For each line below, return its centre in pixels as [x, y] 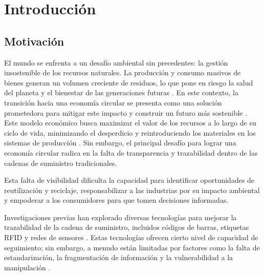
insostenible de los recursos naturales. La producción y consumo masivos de [123, 72]
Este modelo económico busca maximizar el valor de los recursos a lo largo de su [130, 123]
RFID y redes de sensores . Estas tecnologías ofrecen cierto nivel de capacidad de [131, 237]
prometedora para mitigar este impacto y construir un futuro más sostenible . [126, 112]
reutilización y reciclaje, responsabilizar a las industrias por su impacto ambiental [132, 190]
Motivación [34, 41]
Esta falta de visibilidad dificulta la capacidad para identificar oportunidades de [129, 180]
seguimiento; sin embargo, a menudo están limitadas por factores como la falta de [132, 247]
